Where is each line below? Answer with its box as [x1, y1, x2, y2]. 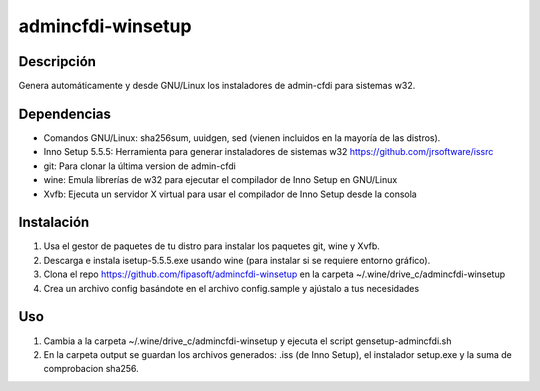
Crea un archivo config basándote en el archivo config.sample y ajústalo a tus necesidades [43, 282, 420, 294]
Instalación [18, 214, 90, 231]
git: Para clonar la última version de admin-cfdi [43, 160, 237, 172]
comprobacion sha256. [43, 363, 139, 375]
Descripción [18, 53, 97, 70]
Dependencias [18, 105, 112, 122]
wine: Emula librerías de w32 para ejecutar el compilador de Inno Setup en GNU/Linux [43, 174, 398, 186]
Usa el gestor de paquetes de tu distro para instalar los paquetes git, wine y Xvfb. [43, 240, 380, 252]
